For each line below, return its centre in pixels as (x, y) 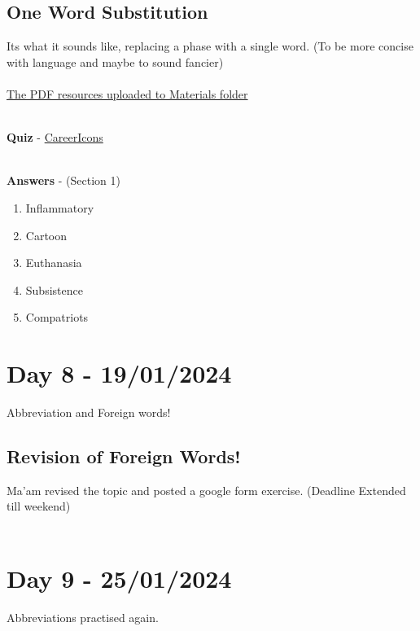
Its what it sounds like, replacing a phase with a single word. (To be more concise (210, 46)
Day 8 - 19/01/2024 (119, 373)
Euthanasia (54, 263)
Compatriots (57, 317)
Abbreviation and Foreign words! (89, 412)
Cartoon (46, 235)
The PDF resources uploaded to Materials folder (127, 93)
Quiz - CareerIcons (55, 137)
